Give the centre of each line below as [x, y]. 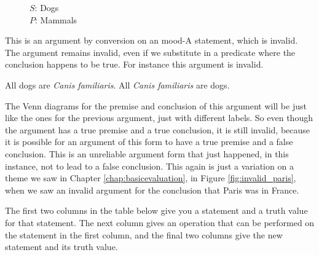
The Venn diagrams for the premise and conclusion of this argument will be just [156, 105]
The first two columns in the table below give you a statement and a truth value [156, 210]
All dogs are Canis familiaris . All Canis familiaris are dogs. [117, 84]
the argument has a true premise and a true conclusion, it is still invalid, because [158, 129]
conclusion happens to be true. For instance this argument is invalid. [134, 64]
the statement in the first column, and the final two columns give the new [144, 234]
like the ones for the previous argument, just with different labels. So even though [159, 118]
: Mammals [56, 19]
